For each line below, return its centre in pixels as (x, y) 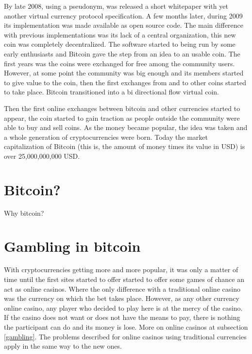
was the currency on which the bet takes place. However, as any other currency (122, 298)
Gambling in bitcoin (72, 246)
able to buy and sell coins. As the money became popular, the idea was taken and (126, 127)
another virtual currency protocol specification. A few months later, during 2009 (123, 15)
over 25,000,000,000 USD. (42, 156)
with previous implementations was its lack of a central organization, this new (120, 34)
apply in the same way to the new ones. (63, 346)
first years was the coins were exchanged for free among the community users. (119, 63)
